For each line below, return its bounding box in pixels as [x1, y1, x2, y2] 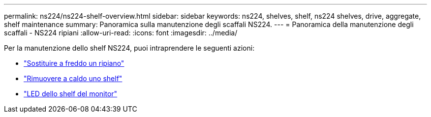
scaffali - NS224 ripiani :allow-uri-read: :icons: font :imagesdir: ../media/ [4, 29, 238, 37]
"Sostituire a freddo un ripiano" [24, 59, 124, 67]
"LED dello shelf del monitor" [24, 89, 118, 98]
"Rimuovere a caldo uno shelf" [24, 74, 123, 83]
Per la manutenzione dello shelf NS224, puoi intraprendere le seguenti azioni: [4, 44, 255, 52]
